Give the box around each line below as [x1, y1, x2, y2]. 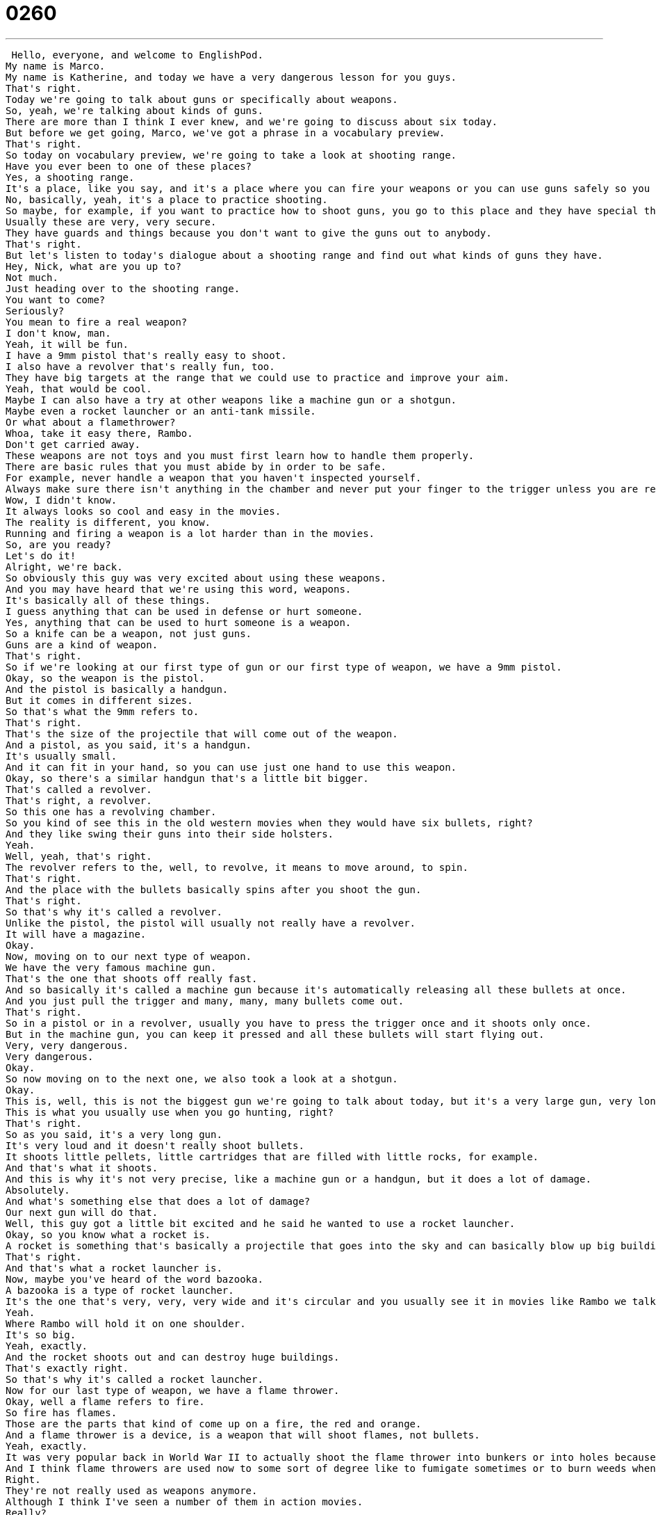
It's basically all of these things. [6, 594, 211, 606]
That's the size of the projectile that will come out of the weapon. [6, 728, 398, 739]
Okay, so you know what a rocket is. [6, 1228, 211, 1240]
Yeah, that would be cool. [6, 383, 152, 394]
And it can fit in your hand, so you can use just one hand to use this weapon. [6, 761, 457, 773]
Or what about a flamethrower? [6, 416, 176, 428]
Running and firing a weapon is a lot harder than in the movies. [6, 527, 375, 539]
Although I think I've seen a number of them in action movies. [6, 1496, 363, 1507]
